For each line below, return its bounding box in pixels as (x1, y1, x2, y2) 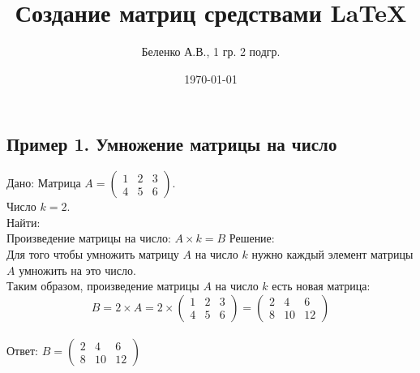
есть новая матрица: (272, 277, 371, 294)
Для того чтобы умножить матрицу (6, 245, 179, 262)
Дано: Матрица (6, 174, 81, 191)
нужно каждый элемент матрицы (251, 245, 414, 262)
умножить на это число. (19, 261, 136, 278)
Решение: (229, 229, 275, 247)
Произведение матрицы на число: (6, 229, 171, 247)
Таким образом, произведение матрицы (6, 277, 199, 294)
